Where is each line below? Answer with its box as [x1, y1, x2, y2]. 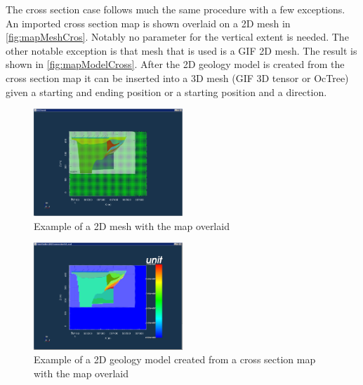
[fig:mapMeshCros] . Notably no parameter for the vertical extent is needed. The [6, 29, 349, 44]
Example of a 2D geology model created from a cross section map [34, 352, 316, 367]
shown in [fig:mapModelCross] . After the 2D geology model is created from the [6, 57, 345, 72]
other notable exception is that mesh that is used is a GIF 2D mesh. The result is [6, 43, 357, 58]
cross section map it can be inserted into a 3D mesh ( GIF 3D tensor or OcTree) [6, 70, 349, 85]
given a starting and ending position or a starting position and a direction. [6, 84, 327, 99]
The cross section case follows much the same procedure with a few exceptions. [6, 2, 345, 16]
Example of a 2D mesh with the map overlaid [34, 218, 230, 233]
